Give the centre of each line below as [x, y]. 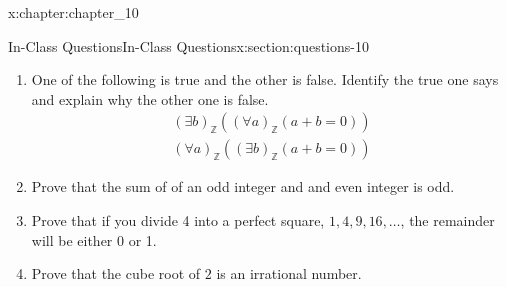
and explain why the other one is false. [150, 98]
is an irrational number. [289, 273]
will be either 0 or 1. [94, 239]
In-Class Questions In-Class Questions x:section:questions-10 [188, 45]
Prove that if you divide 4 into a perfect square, [178, 220]
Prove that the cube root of [116, 273]
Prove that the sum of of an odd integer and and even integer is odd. [243, 186]
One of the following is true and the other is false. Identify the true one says [265, 79]
